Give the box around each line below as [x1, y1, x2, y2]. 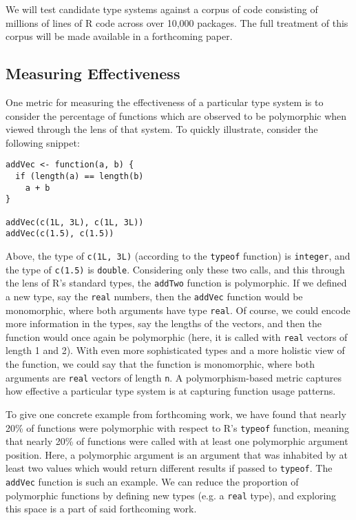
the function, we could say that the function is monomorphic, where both [6, 357, 315, 371]
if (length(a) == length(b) [15, 171, 144, 182]
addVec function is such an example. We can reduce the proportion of [6, 475, 299, 489]
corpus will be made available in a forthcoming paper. [6, 29, 233, 43]
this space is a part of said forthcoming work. [6, 501, 197, 516]
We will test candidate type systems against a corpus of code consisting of [6, 2, 318, 16]
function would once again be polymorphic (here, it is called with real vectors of [6, 329, 348, 344]
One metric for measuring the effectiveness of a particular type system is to [6, 94, 324, 109]
